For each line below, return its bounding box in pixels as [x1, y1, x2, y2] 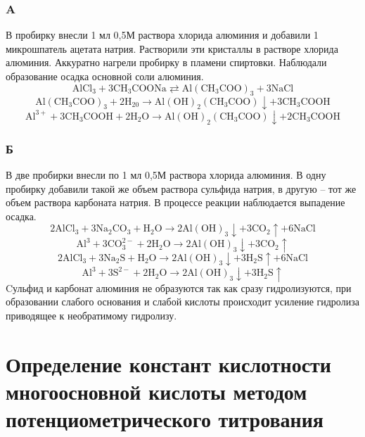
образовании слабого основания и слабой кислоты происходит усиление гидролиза [6, 294, 359, 309]
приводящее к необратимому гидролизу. [6, 308, 177, 322]
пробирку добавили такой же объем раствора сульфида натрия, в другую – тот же [6, 181, 357, 196]
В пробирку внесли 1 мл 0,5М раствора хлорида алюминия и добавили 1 [6, 27, 319, 42]
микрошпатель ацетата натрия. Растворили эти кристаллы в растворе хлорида [6, 41, 338, 56]
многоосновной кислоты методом [6, 376, 307, 405]
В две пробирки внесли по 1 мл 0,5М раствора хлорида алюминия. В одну [6, 167, 326, 182]
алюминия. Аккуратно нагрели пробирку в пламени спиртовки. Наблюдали [6, 55, 327, 70]
